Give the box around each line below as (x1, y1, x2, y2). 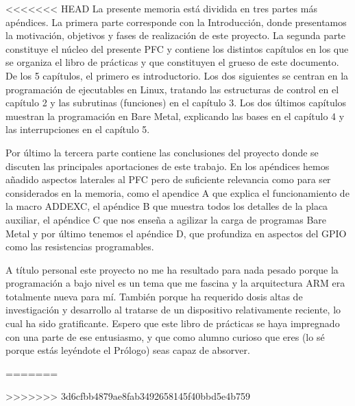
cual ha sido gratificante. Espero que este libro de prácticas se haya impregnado (5, 316, 340, 331)
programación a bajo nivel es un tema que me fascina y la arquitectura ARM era (5, 276, 345, 290)
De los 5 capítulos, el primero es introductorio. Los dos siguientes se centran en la (5, 68, 349, 82)
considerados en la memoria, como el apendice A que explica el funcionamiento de (5, 185, 350, 200)
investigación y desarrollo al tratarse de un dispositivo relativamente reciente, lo (5, 302, 341, 317)
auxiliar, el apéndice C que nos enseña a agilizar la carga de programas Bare (5, 212, 327, 226)
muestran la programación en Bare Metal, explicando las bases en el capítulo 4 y (5, 108, 345, 123)
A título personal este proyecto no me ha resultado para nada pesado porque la (5, 262, 339, 276)
